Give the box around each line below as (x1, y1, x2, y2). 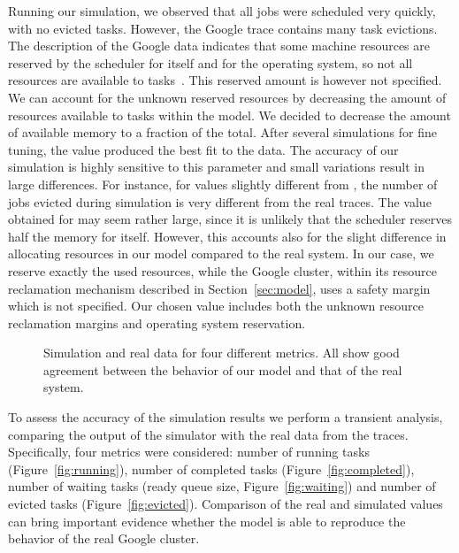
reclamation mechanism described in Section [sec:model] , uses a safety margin (8, 279, 431, 297)
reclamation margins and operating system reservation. (8, 313, 306, 332)
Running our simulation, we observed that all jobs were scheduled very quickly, (8, 2, 436, 19)
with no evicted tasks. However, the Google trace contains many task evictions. (8, 19, 438, 37)
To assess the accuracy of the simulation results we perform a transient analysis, (8, 408, 443, 426)
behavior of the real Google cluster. (8, 529, 200, 548)
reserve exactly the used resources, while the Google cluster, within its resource (8, 261, 438, 280)
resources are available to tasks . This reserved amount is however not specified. (8, 71, 442, 89)
